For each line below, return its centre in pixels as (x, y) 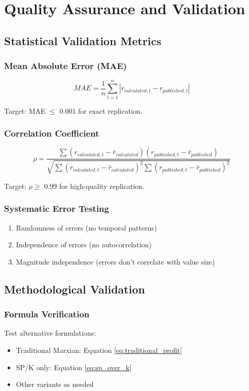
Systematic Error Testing (57, 208)
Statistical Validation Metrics (83, 40)
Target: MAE (25, 110)
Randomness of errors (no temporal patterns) (86, 227)
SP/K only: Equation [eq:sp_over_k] (74, 367)
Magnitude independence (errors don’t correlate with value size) (115, 261)
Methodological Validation (75, 289)
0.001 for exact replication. (101, 110)
